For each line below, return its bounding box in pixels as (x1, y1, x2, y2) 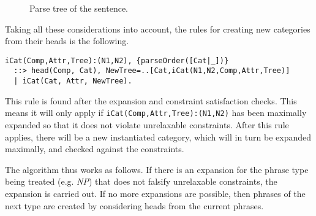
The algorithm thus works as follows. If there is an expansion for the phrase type (5, 163, 309, 175)
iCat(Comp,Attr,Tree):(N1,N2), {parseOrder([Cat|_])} (5, 56, 229, 65)
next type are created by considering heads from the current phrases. (5, 199, 264, 212)
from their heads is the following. (5, 34, 129, 47)
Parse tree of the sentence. (29, 2, 128, 14)
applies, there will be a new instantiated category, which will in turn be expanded (5, 130, 312, 143)
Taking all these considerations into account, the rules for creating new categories (5, 22, 310, 35)
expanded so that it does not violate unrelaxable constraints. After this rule (5, 118, 289, 131)
